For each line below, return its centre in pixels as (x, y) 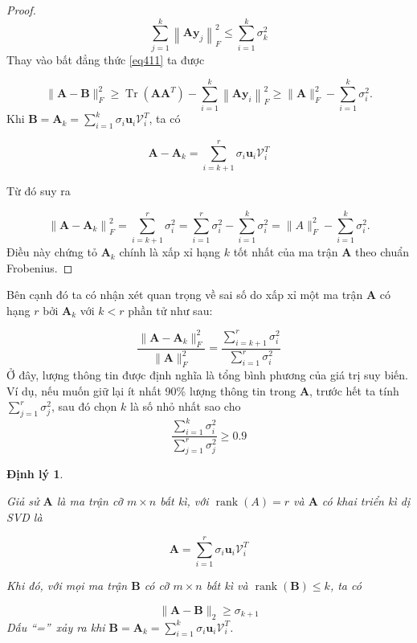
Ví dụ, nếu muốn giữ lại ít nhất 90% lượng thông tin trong (151, 390)
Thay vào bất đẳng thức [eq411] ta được (106, 59)
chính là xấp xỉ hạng (170, 252)
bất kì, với (184, 500)
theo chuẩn (382, 252)
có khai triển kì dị (366, 500)
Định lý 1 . (35, 474)
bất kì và (227, 586)
